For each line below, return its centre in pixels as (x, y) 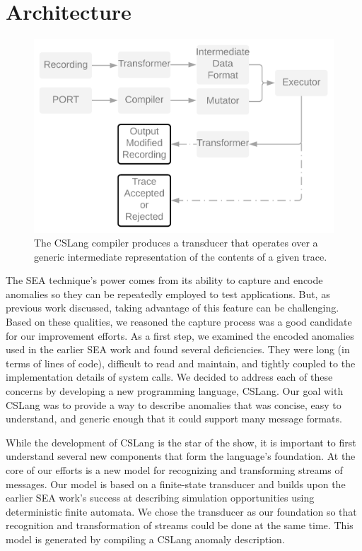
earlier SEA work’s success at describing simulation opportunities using (160, 498)
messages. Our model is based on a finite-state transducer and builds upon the (176, 484)
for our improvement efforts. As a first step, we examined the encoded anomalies (180, 335)
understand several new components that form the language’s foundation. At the (181, 456)
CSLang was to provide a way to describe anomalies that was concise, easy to (174, 404)
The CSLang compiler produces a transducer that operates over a (176, 243)
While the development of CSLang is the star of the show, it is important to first (181, 442)
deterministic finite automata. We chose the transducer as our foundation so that (181, 511)
